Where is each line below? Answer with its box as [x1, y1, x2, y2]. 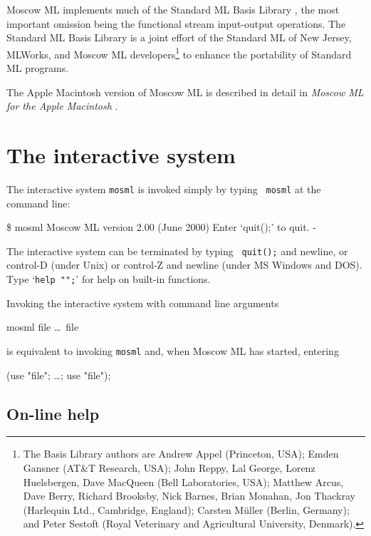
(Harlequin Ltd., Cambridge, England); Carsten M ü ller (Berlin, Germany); [23, 502, 350, 517]
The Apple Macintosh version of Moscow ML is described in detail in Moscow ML [6, 84, 364, 99]
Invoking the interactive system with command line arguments [6, 295, 279, 310]
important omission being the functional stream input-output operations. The [6, 16, 346, 31]
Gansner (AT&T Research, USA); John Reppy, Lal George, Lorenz [23, 460, 315, 475]
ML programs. [6, 61, 69, 76]
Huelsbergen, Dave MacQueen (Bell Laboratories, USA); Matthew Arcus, [23, 474, 344, 489]
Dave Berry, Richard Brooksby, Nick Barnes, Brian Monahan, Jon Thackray [23, 488, 355, 503]
